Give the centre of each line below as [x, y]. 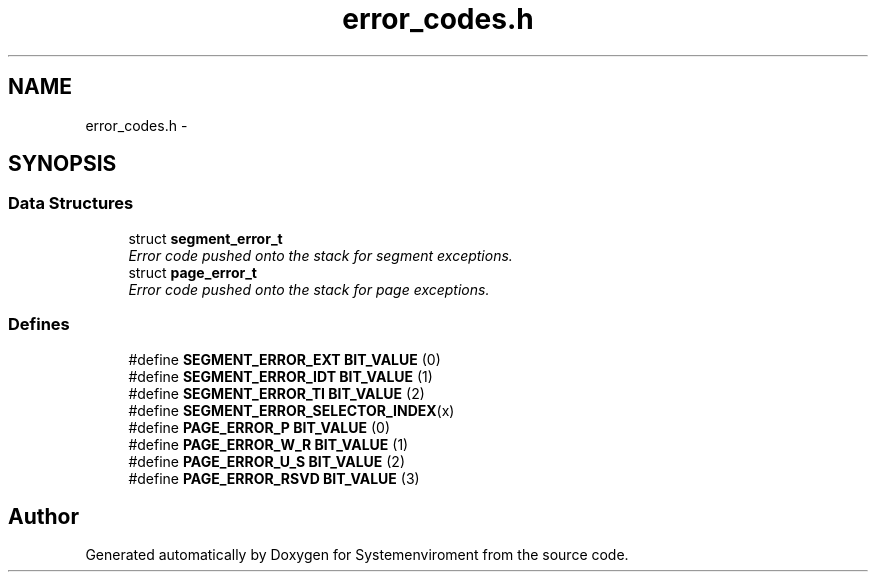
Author [43, 516]
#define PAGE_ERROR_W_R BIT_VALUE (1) [268, 444]
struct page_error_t [192, 272]
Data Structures [71, 203]
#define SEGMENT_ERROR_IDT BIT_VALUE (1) [280, 376]
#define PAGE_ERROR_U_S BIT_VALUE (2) [266, 461]
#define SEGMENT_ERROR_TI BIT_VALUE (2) [276, 393]
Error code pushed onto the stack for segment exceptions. [320, 255]
